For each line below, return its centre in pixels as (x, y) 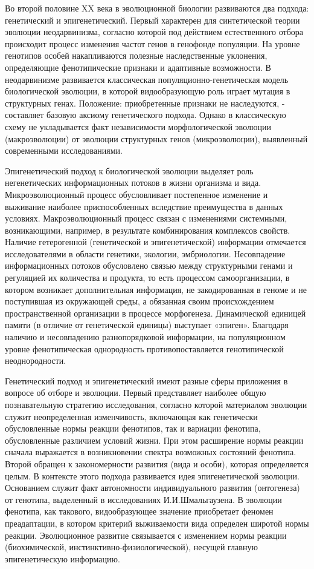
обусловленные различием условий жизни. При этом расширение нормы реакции (154, 440)
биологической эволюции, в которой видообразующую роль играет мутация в (148, 91)
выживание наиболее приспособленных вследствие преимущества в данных (144, 206)
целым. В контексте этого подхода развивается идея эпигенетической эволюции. (152, 475)
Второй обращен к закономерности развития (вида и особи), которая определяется (157, 463)
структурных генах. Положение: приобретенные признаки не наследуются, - (145, 103)
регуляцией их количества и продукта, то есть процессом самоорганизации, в (147, 278)
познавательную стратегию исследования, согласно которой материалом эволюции (156, 404)
